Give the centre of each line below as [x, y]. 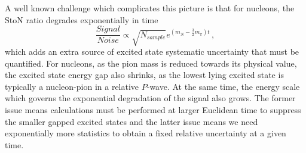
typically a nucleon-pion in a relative [72, 86]
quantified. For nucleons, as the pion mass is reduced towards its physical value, [151, 63]
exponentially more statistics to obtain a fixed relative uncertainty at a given [146, 133]
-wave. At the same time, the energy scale [223, 86]
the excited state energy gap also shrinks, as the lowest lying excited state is [144, 75]
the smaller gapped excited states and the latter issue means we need [131, 121]
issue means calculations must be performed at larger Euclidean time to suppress [153, 110]
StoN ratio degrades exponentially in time [82, 19]
